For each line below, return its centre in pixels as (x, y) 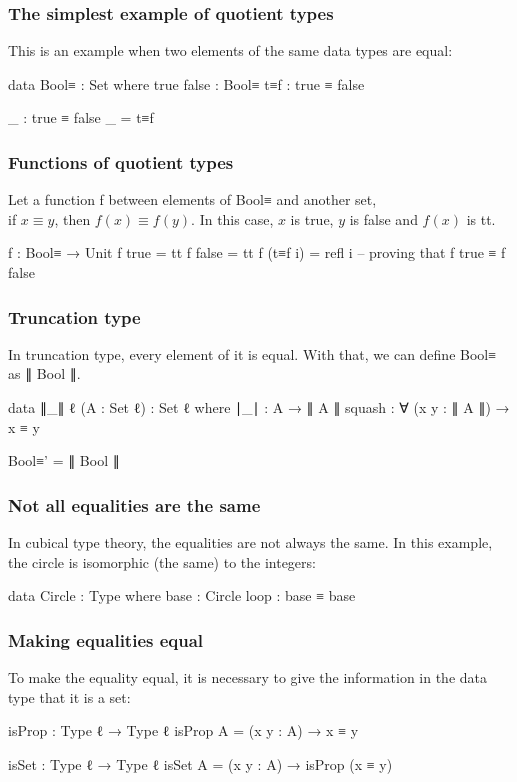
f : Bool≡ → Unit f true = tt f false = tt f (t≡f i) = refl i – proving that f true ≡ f (257, 252)
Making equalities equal (106, 639)
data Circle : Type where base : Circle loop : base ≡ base (182, 595)
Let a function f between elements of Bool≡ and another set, (192, 199)
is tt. (481, 218)
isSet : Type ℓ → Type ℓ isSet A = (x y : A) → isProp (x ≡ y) (200, 763)
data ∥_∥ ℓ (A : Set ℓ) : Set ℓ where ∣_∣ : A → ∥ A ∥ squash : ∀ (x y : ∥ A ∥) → (259, 407)
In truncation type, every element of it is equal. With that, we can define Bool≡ (252, 353)
